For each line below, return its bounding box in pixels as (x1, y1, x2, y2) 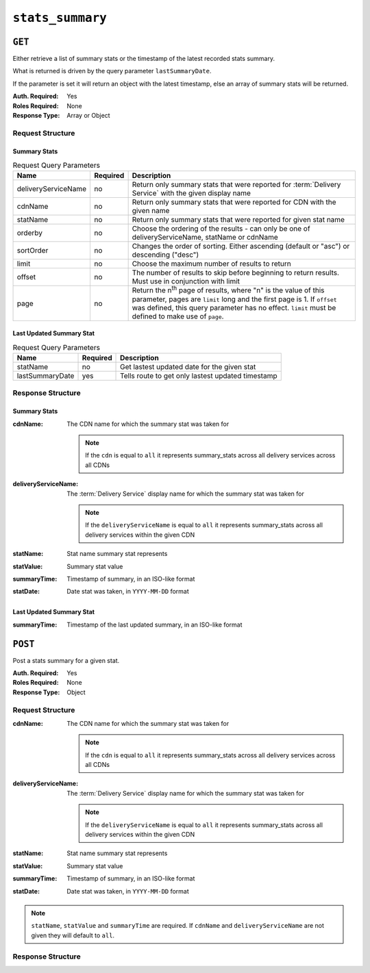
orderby (16, 228, 42, 238)
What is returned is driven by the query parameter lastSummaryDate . (12, 67, 212, 75)
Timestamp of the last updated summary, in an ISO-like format (66, 620, 243, 629)
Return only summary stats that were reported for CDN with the (132, 197, 336, 207)
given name (132, 206, 170, 216)
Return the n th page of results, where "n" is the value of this (132, 284, 325, 295)
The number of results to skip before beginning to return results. (132, 268, 339, 277)
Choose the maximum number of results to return (132, 259, 291, 268)
